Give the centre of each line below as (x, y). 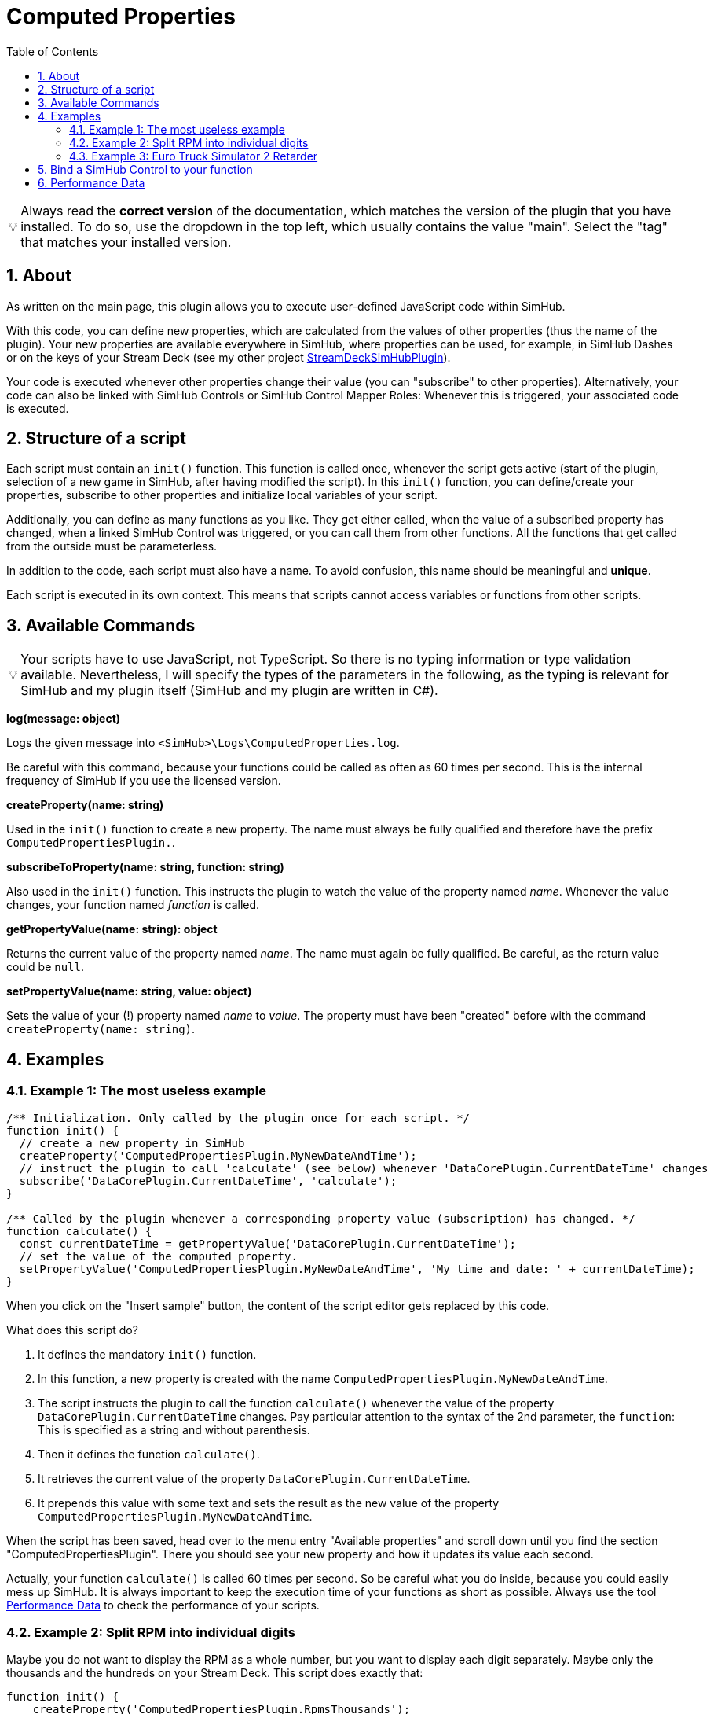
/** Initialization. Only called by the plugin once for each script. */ (238, 1118)
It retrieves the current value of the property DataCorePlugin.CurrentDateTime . (254, 1478)
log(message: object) (64, 719)
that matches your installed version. (126, 242)
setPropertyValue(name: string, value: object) (129, 991)
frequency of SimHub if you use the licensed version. (144, 781)
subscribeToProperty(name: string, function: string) (145, 867)
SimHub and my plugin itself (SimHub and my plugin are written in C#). (229, 691)
